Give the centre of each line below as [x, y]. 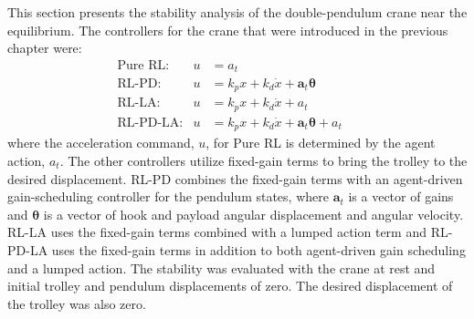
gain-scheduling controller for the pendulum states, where [168, 196]
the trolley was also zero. [77, 303]
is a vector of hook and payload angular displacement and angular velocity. [253, 214]
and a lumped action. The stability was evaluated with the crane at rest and [221, 268]
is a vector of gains [401, 196]
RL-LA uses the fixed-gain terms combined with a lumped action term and [217, 232]
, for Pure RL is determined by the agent [321, 143]
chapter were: [45, 48]
